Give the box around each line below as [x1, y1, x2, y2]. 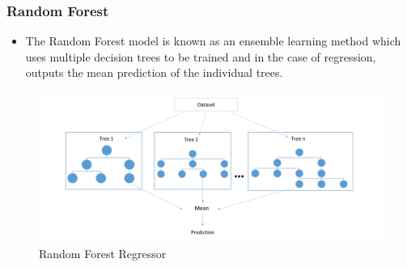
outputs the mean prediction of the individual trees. [25, 64, 283, 81]
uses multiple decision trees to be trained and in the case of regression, [25, 48, 376, 65]
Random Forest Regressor [39, 245, 167, 262]
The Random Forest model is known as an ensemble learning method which [25, 32, 401, 49]
